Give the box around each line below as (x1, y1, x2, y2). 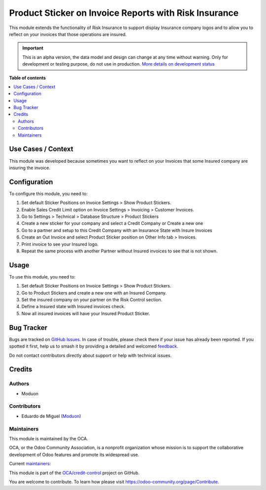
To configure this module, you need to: (9, 190, 88, 197)
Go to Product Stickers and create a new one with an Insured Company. (21, 290, 167, 296)
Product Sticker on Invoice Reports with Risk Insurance (9, 7, 239, 18)
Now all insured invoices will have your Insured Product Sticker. (21, 311, 150, 316)
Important (22, 45, 44, 51)
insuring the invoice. (9, 165, 50, 171)
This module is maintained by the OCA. (9, 435, 88, 441)
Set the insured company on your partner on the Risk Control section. (21, 297, 163, 303)
